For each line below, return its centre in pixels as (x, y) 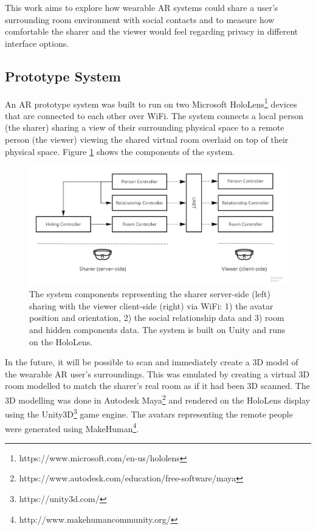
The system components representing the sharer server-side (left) (150, 294)
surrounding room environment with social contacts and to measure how (140, 19)
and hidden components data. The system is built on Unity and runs (157, 330)
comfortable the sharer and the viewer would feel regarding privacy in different (152, 31)
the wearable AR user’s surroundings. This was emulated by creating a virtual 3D (157, 373)
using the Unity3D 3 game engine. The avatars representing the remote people (149, 413)
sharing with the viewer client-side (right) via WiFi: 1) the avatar (151, 305)
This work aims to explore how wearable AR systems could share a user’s (142, 7)
